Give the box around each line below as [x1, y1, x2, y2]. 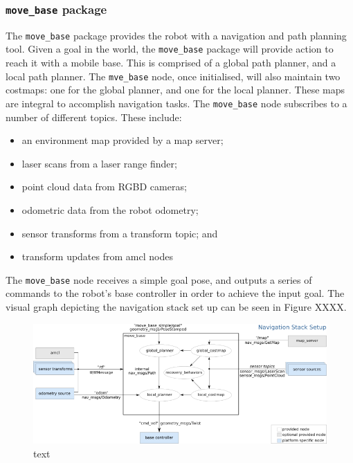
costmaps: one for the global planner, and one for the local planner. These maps [6, 82, 345, 97]
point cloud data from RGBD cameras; [21, 179, 187, 194]
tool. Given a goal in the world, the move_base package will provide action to [6, 42, 334, 56]
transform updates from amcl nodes [21, 249, 173, 264]
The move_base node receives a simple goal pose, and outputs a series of [6, 272, 312, 287]
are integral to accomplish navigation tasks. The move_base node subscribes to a [6, 96, 347, 110]
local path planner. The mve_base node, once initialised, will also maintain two [6, 69, 341, 83]
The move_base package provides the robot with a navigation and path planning [6, 28, 347, 42]
